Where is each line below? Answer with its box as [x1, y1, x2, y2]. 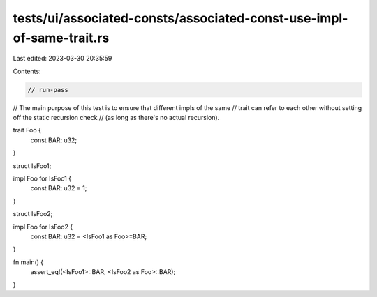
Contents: [13, 67, 41, 75]
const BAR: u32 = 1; [30, 184, 87, 192]
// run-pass [27, 86, 69, 93]
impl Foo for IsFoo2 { [13, 222, 73, 231]
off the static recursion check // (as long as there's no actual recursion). [13, 114, 220, 122]
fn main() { [13, 258, 44, 266]
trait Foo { [13, 126, 42, 135]
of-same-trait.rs [13, 30, 110, 45]
